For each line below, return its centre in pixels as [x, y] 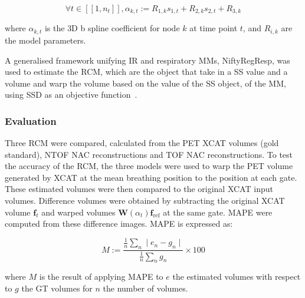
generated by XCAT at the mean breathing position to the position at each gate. [151, 177]
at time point [214, 28]
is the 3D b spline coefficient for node [112, 28]
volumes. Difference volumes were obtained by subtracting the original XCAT [145, 201]
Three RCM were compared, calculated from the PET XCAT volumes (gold [142, 143]
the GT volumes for [57, 288]
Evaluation [31, 120]
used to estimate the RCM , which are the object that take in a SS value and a [146, 72]
